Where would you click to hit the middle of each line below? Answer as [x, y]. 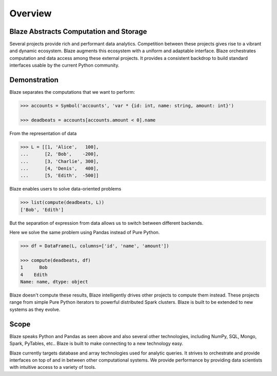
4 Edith [34, 275]
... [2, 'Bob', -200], [60, 154]
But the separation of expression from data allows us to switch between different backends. [106, 223]
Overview [31, 13]
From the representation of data [43, 133]
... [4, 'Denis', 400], [60, 169]
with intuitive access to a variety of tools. [53, 367]
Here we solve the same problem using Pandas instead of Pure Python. [85, 233]
